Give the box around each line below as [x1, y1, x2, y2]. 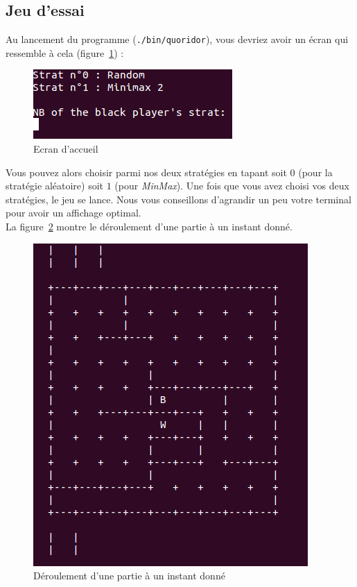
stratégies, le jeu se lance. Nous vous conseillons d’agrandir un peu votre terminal [6, 192, 351, 206]
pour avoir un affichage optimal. [6, 205, 141, 220]
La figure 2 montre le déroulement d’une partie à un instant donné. [6, 219, 293, 234]
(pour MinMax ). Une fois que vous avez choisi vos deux [114, 178, 349, 193]
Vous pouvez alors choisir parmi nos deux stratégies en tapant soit [6, 164, 287, 179]
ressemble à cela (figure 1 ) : [6, 45, 124, 60]
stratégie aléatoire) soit [6, 178, 103, 193]
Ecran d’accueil [33, 142, 98, 156]
